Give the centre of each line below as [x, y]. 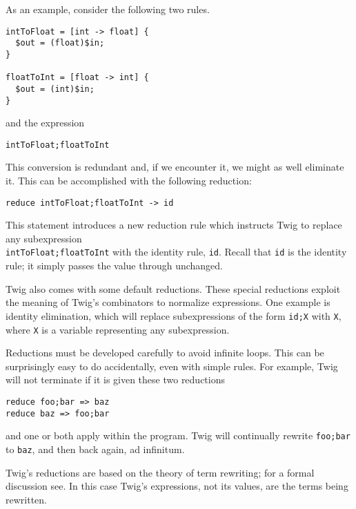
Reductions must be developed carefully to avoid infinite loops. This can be [165, 353]
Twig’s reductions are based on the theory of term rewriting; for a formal [160, 472]
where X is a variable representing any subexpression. [118, 329]
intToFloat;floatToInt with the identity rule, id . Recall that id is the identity [176, 252]
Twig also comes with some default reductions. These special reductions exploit [173, 288]
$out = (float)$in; [60, 43]
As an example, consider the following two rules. [108, 9]
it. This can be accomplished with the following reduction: [129, 181]
